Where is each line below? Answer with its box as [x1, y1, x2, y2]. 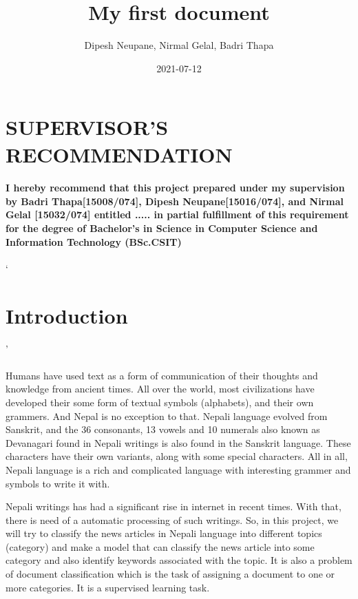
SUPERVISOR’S [6, 113, 169, 141]
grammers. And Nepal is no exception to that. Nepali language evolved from [6, 408, 328, 423]
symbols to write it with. [6, 476, 110, 490]
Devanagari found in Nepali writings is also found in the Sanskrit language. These [6, 435, 351, 450]
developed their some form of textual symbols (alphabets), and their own [6, 395, 314, 409]
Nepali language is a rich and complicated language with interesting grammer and [6, 462, 351, 476]
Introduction [6, 301, 128, 329]
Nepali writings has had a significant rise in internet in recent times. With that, [6, 499, 341, 514]
